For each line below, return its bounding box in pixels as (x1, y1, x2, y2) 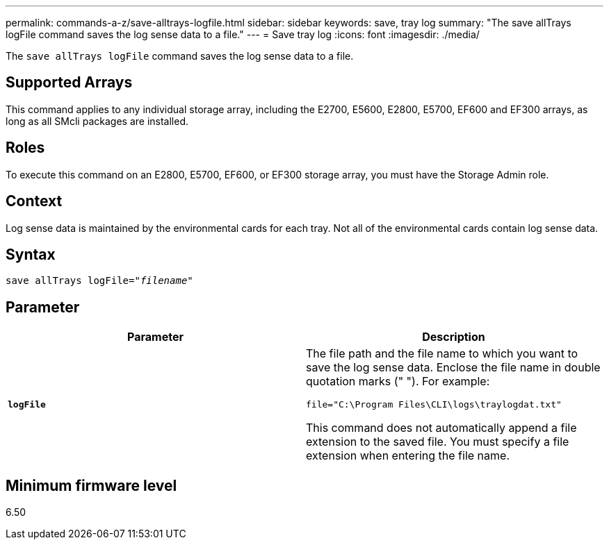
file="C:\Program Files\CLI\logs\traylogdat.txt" (306, 399, 562, 410)
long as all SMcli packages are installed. (6, 115, 188, 127)
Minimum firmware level (6, 476, 177, 494)
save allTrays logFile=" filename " (6, 275, 193, 287)
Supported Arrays (6, 74, 133, 92)
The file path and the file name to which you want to (306, 346, 578, 361)
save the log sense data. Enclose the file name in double (306, 360, 601, 375)
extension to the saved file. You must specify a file (306, 435, 569, 449)
